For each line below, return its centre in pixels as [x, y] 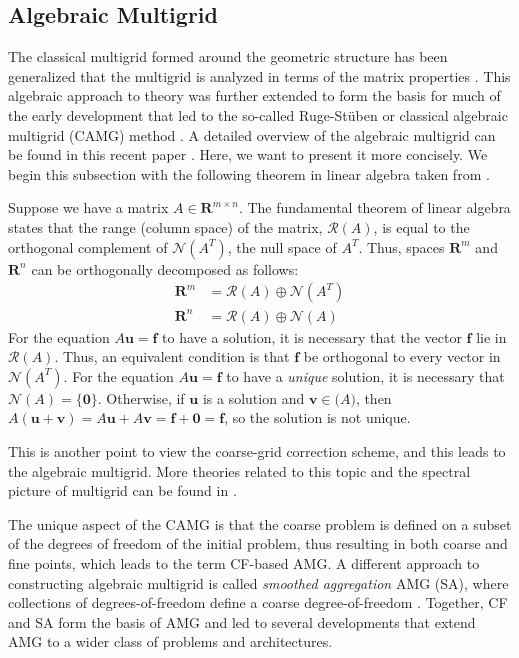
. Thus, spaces [401, 246]
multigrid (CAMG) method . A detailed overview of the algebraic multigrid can [252, 134]
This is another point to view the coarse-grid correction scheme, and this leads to [257, 451]
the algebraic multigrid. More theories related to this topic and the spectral [239, 470]
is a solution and [253, 397]
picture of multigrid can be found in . [122, 490]
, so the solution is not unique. [317, 417]
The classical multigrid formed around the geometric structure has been [228, 56]
